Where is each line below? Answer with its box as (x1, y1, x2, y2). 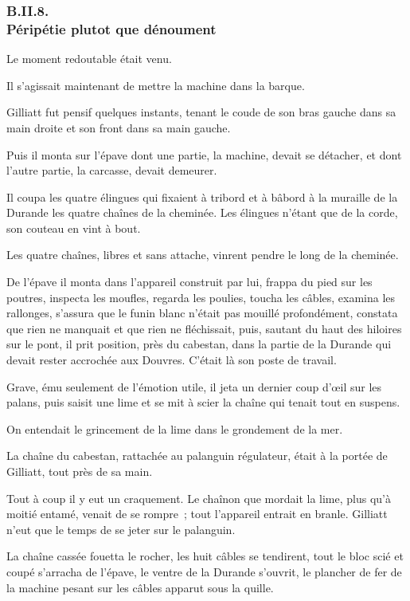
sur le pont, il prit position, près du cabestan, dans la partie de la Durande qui (6, 336, 392, 352)
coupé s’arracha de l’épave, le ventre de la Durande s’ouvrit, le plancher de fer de (6, 563, 402, 579)
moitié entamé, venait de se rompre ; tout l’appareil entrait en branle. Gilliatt (6, 505, 388, 522)
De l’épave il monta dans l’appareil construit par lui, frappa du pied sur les (6, 273, 373, 290)
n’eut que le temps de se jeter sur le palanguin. (6, 520, 236, 537)
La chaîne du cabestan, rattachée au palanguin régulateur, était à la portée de (6, 447, 388, 464)
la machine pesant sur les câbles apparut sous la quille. (6, 579, 274, 595)
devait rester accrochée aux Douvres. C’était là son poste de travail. (6, 352, 337, 368)
